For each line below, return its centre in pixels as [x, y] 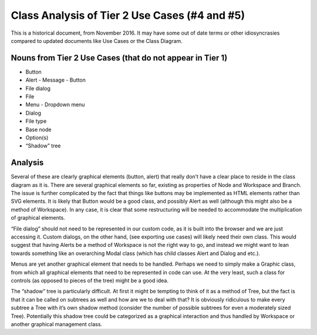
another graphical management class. [57, 324]
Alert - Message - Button [56, 80]
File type [36, 121]
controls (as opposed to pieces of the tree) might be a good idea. [90, 280]
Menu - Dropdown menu [55, 105]
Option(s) [37, 138]
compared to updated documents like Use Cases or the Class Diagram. [97, 41]
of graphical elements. [38, 218]
